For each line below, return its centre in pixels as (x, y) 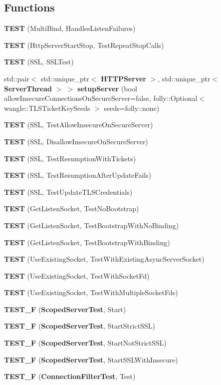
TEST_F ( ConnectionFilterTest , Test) (70, 376)
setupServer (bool (107, 88)
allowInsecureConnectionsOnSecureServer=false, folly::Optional (101, 98)
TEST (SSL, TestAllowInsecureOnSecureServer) (79, 125)
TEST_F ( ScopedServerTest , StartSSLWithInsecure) (91, 359)
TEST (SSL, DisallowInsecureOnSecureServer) (76, 141)
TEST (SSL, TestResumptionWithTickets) (70, 158)
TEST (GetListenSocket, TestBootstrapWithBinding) (87, 242)
